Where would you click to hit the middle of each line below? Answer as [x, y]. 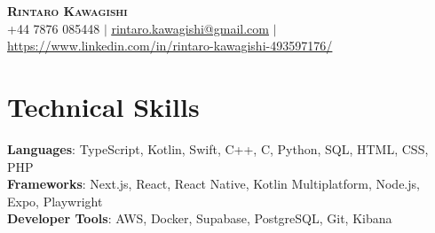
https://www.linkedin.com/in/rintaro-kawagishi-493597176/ [170, 46]
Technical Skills [103, 106]
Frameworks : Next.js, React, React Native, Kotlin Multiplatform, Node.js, [214, 184]
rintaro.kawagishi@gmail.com [190, 28]
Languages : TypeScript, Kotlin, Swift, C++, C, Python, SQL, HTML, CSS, [218, 148]
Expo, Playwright [55, 201]
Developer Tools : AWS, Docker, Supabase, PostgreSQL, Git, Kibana [200, 218]
